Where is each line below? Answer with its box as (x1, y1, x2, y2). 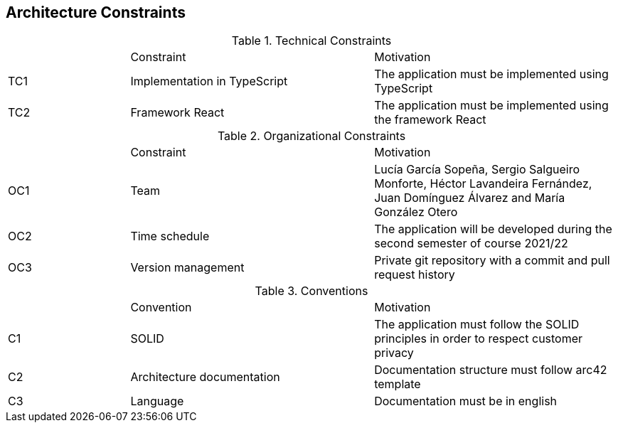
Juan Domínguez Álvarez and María (374, 191, 565, 205)
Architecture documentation (130, 370, 280, 385)
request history (374, 267, 455, 282)
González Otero (374, 205, 458, 220)
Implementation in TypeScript (130, 74, 288, 89)
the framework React (374, 112, 486, 127)
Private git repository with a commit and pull (374, 253, 610, 268)
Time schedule (130, 229, 210, 244)
